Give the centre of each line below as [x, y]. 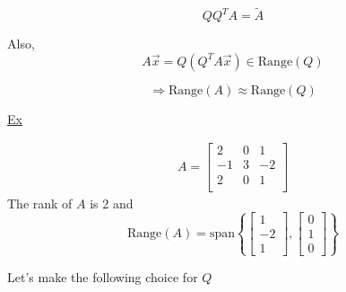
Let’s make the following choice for [103, 276]
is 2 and [112, 203]
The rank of [40, 203]
